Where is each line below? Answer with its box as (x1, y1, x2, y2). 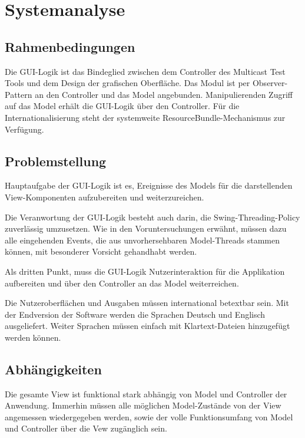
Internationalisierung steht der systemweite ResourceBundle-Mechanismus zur (5, 111, 286, 123)
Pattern (5, 88, 32, 100)
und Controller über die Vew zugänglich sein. (5, 422, 167, 434)
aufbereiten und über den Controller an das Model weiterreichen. (5, 276, 239, 289)
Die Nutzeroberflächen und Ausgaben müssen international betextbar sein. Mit (5, 297, 289, 309)
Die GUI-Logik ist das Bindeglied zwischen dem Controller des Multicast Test (5, 65, 286, 77)
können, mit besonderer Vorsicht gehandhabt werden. (5, 245, 197, 258)
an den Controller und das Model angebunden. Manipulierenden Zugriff (35, 88, 293, 100)
